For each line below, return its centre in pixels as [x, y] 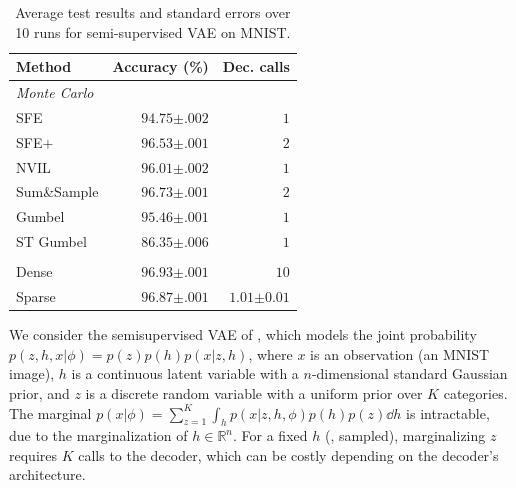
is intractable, [448, 412]
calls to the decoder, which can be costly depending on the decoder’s [288, 454]
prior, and [39, 392]
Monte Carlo [55, 92]
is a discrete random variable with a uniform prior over [254, 392]
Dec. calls [256, 66]
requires [33, 454]
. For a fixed [270, 435]
